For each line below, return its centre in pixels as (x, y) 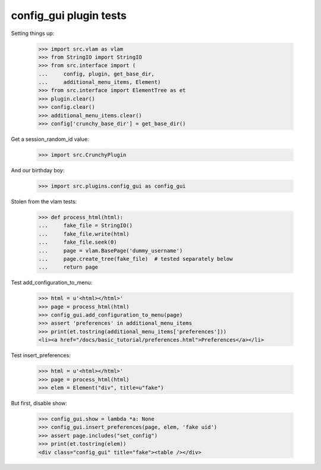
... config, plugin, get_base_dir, (96, 74)
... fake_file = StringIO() (86, 225)
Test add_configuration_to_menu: (52, 283)
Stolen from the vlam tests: (44, 201)
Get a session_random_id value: (50, 139)
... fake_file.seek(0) (78, 242)
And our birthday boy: (38, 170)
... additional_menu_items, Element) (100, 82)
